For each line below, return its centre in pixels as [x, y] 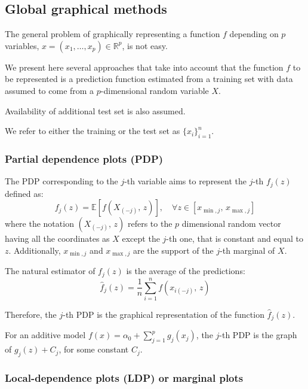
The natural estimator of [50, 271]
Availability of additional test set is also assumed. [95, 110]
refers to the [150, 224]
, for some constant [94, 349]
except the [141, 238]
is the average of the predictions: [186, 271]
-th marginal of [247, 250]
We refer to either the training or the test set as [93, 131]
